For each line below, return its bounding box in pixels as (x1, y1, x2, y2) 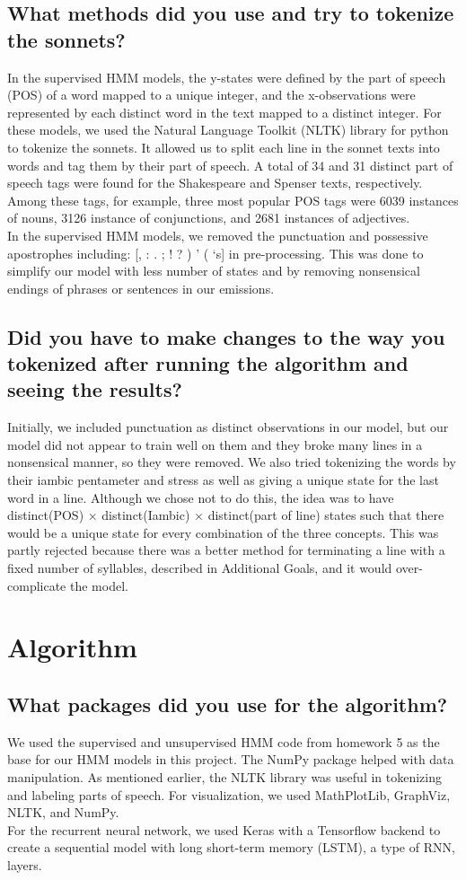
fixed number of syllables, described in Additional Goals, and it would (7, 559, 392, 577)
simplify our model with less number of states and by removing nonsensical (7, 261, 420, 280)
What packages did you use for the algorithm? (7, 691, 448, 717)
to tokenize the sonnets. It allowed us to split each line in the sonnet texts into (7, 137, 440, 156)
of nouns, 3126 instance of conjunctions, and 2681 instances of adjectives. (7, 208, 410, 227)
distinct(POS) (7, 506, 84, 524)
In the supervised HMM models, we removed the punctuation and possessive (7, 225, 428, 244)
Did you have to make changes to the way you (7, 322, 445, 350)
